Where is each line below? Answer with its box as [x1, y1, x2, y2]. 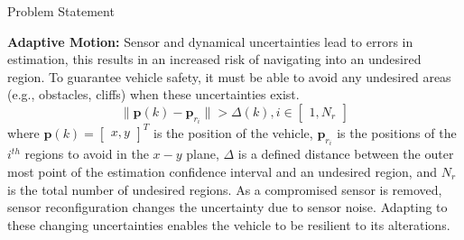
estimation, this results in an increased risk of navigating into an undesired [7, 50, 422, 69]
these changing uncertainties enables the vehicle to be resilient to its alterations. [7, 215, 450, 234]
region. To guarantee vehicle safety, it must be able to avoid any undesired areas [7, 67, 451, 86]
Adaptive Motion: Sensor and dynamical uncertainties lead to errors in [7, 32, 413, 51]
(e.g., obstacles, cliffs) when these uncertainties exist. [7, 85, 300, 104]
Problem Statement [7, 2, 115, 20]
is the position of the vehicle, [153, 123, 313, 142]
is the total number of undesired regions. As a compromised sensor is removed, [7, 180, 442, 198]
